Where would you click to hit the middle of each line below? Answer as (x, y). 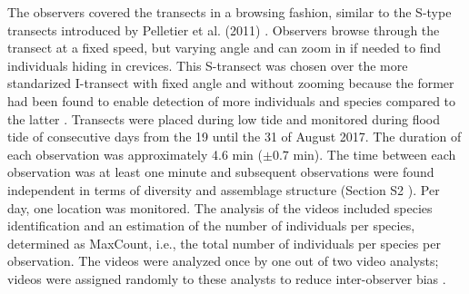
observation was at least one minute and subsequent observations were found (221, 172)
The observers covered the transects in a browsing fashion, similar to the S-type (230, 12)
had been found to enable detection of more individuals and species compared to (232, 100)
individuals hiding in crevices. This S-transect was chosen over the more (208, 65)
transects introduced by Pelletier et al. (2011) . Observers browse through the (224, 29)
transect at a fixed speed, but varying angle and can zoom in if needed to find (225, 48)
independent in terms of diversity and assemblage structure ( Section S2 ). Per (224, 189)
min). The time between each (374, 154)
